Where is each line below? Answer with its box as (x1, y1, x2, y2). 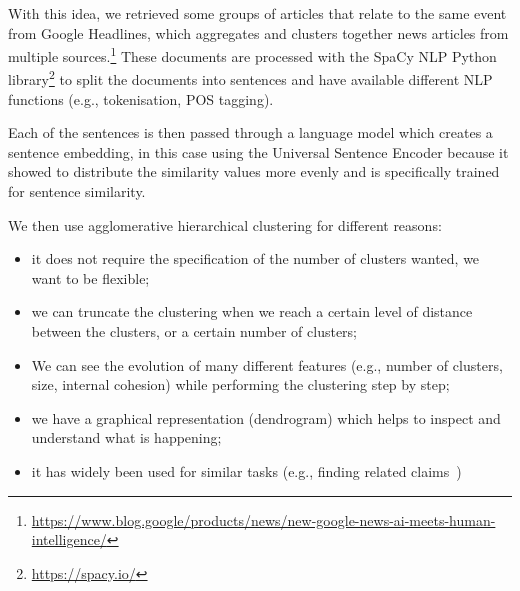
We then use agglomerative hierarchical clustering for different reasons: (8, 214, 442, 235)
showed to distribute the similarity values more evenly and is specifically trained (8, 161, 500, 182)
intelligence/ (31, 529, 107, 550)
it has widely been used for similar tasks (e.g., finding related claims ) (31, 461, 462, 481)
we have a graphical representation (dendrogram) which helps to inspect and (31, 407, 501, 428)
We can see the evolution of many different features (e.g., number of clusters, (31, 354, 503, 375)
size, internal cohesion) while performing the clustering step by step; (31, 374, 450, 395)
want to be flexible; (31, 267, 150, 288)
